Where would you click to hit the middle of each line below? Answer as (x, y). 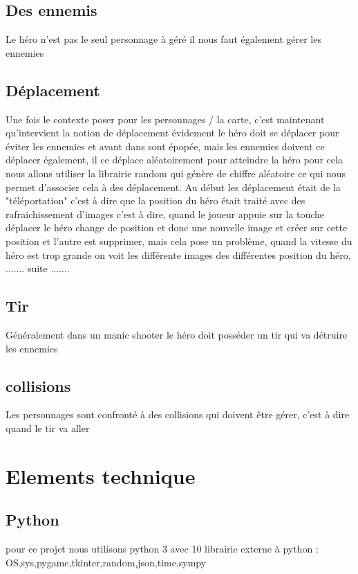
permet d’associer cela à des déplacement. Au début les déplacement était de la (173, 187)
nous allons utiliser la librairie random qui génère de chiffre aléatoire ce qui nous (176, 173)
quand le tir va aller (48, 428)
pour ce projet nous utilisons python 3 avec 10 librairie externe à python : (162, 549)
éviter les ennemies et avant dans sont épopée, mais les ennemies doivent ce (165, 146)
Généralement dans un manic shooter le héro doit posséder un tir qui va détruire (177, 334)
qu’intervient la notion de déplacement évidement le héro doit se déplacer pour (172, 133)
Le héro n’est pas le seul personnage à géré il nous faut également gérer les (163, 39)
